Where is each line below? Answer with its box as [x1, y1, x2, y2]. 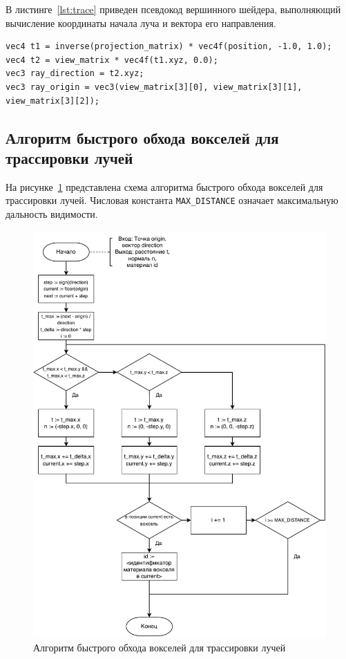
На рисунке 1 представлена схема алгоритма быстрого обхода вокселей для [6, 179, 323, 194]
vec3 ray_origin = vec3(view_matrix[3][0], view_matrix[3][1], [6, 82, 302, 92]
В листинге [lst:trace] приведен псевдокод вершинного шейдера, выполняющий [6, 2, 341, 16]
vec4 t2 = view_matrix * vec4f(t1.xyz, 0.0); [6, 55, 218, 65]
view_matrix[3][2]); [6, 95, 100, 106]
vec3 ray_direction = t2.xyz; [6, 68, 144, 79]
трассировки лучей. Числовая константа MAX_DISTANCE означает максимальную [6, 193, 338, 207]
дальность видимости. [6, 207, 98, 221]
